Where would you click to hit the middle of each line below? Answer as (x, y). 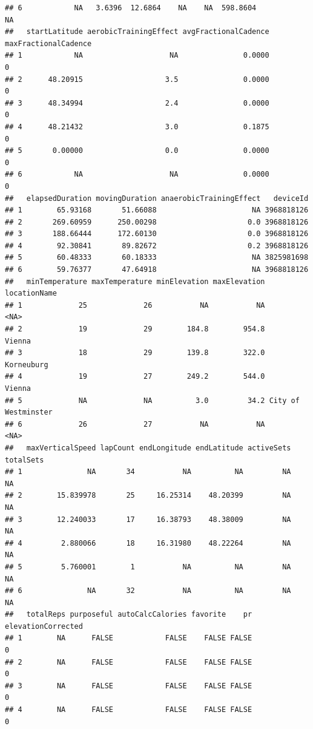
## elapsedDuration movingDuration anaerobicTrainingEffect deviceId (157, 198)
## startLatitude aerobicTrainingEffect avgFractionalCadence (137, 32)
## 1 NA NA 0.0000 (137, 56)
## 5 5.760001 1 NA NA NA (148, 567)
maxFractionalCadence (48, 43)
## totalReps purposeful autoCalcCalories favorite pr (129, 615)
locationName (31, 293)
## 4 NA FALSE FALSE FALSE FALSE (129, 710)
